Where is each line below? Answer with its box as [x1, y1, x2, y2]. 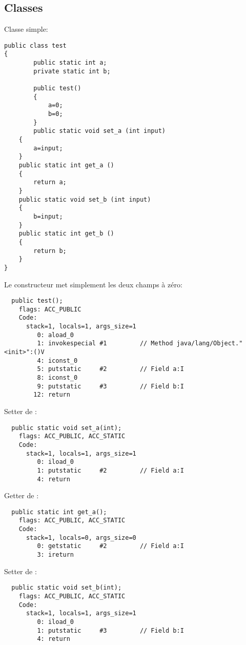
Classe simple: [4, 24, 48, 34]
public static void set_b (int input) [18, 196, 151, 203]
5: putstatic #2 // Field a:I [37, 365, 184, 373]
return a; [33, 179, 67, 186]
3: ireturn [37, 551, 74, 559]
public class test [4, 42, 67, 49]
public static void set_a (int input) [33, 127, 166, 135]
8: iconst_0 [37, 374, 78, 382]
